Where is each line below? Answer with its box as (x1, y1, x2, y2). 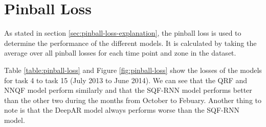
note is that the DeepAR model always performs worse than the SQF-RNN (4, 105, 240, 115)
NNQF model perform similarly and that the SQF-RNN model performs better (4, 85, 252, 95)
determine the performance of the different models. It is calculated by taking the (4, 37, 257, 48)
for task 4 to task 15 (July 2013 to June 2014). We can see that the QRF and (4, 74, 248, 85)
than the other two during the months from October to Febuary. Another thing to (4, 94, 262, 105)
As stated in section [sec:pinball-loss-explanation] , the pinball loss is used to (4, 28, 241, 38)
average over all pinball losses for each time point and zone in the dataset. (4, 47, 236, 58)
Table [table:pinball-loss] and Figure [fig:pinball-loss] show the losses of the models (4, 64, 262, 75)
